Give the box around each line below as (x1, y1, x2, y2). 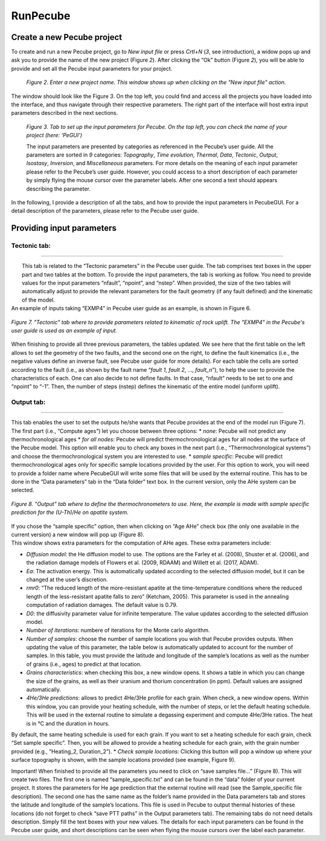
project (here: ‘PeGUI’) (26, 132, 83, 139)
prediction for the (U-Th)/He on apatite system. (11, 508, 129, 516)
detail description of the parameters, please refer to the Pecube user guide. (11, 207, 199, 215)
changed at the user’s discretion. (26, 576, 108, 583)
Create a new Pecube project (11, 32, 123, 42)
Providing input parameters (11, 223, 117, 233)
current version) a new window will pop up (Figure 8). (11, 531, 145, 538)
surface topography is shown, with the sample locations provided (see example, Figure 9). (11, 756, 236, 764)
